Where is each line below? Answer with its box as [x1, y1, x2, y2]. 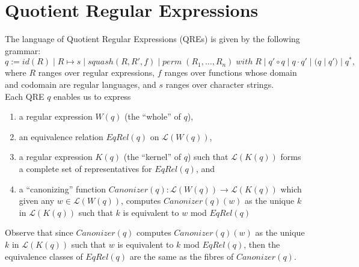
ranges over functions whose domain [164, 66, 297, 79]
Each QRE [5, 90, 44, 102]
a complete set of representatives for [19, 162, 152, 174]
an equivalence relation [19, 130, 103, 143]
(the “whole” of [124, 110, 181, 123]
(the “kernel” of [123, 150, 182, 163]
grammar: [5, 44, 41, 57]
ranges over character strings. [165, 78, 274, 90]
